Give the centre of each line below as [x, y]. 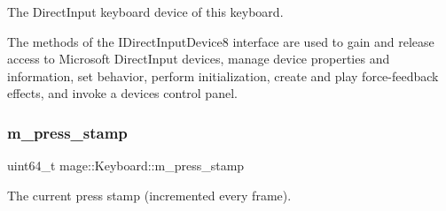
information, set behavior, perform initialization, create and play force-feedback [223, 75]
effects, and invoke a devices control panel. [122, 93]
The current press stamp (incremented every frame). [149, 195]
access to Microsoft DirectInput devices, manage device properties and [199, 59]
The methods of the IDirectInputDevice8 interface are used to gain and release [221, 41]
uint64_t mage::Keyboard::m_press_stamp [126, 166]
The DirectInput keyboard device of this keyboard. [145, 11]
